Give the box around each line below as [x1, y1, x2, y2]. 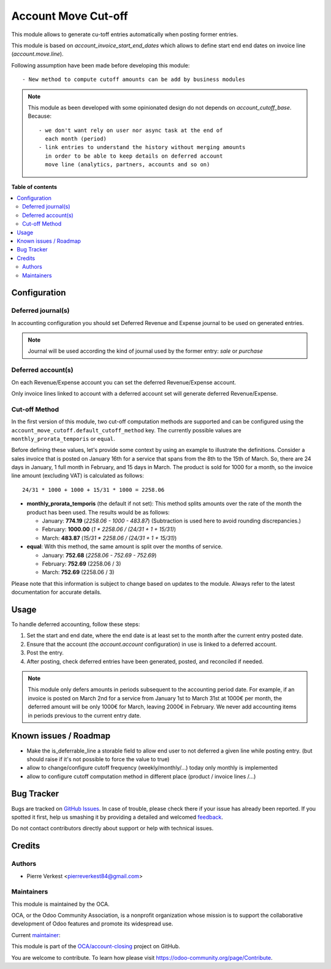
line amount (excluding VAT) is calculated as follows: [11, 472, 144, 480]
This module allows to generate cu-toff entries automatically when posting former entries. [11, 31, 238, 38]
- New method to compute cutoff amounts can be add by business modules [22, 76, 245, 83]
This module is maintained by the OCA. [11, 900, 110, 908]
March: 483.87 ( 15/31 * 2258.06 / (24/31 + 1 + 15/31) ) [42, 534, 177, 542]
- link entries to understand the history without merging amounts [39, 144, 246, 151]
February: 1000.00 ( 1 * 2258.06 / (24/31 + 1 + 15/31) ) [42, 526, 177, 533]
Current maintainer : [11, 931, 61, 938]
